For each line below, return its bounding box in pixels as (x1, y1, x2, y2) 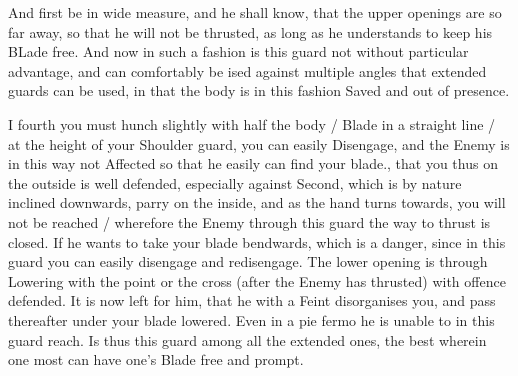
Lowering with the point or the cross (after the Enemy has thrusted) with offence (8, 270, 506, 291)
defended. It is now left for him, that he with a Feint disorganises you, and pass (8, 290, 496, 311)
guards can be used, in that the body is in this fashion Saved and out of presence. (8, 80, 510, 101)
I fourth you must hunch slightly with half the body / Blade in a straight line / (8, 113, 496, 134)
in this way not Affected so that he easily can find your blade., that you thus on (8, 153, 498, 174)
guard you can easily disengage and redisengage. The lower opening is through (8, 251, 488, 272)
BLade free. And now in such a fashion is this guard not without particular (8, 41, 469, 62)
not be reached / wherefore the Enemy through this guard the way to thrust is (8, 211, 491, 232)
